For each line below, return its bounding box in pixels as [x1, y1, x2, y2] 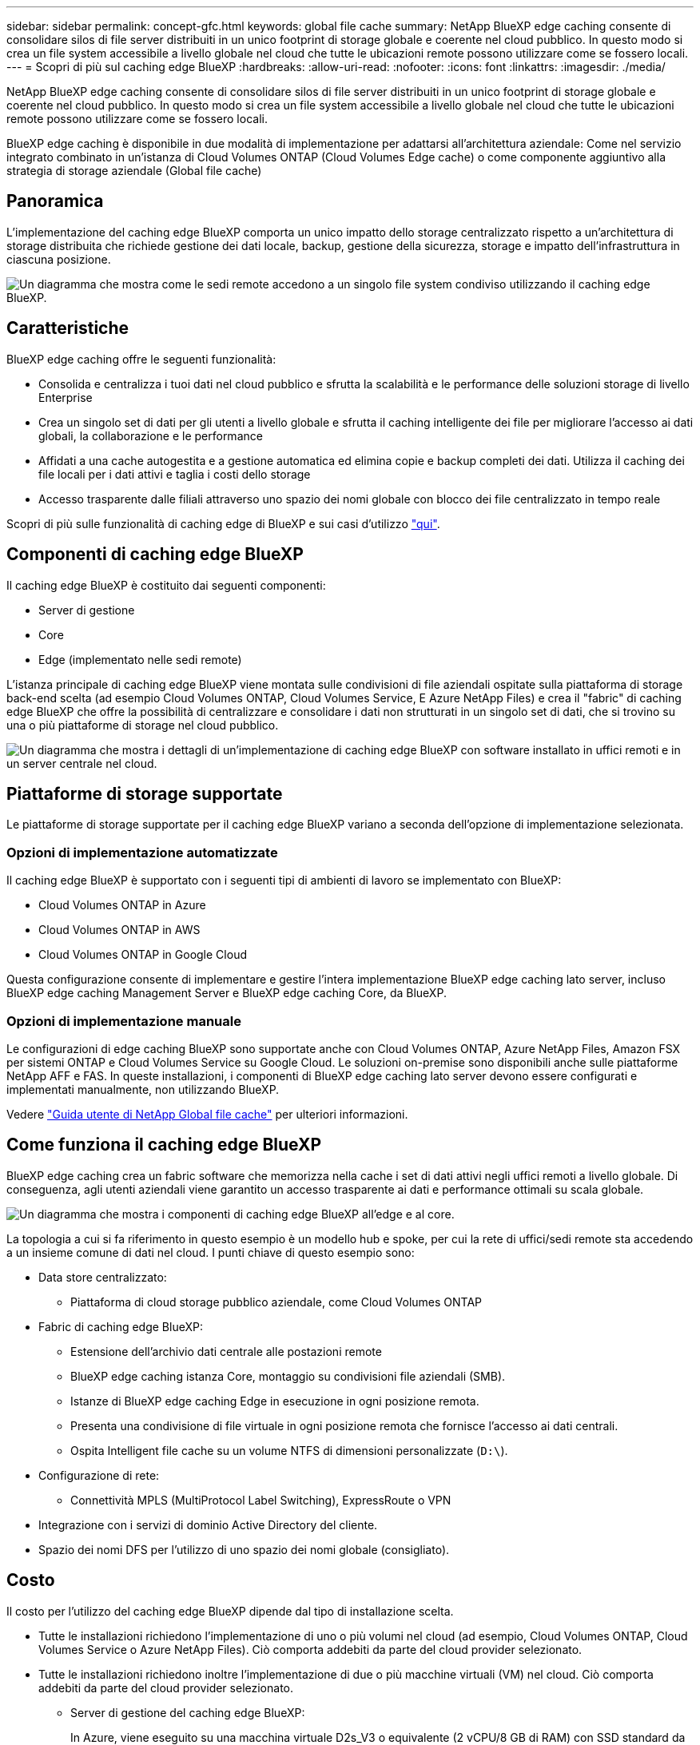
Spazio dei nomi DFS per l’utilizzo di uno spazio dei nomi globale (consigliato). [38, 1542, 450, 1556]
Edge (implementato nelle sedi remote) [38, 652, 242, 666]
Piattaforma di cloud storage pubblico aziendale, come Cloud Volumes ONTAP [70, 1294, 483, 1309]
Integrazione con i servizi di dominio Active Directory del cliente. [38, 1517, 378, 1532]
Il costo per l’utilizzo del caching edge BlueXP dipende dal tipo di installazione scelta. [6, 1604, 454, 1618]
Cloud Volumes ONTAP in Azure [38, 898, 206, 912]
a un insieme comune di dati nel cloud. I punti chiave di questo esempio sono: [6, 1245, 415, 1259]
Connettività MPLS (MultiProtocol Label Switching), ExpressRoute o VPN [70, 1493, 451, 1507]
